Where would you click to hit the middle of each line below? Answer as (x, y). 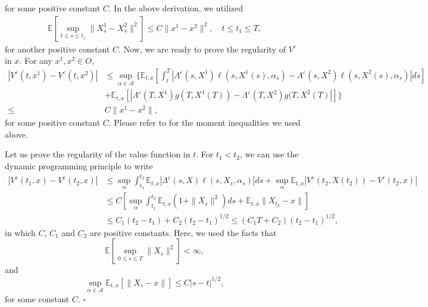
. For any (36, 61)
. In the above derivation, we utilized (176, 8)
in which (20, 232)
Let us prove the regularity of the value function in (98, 154)
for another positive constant (57, 49)
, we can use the (269, 154)
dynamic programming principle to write (79, 165)
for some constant (37, 298)
